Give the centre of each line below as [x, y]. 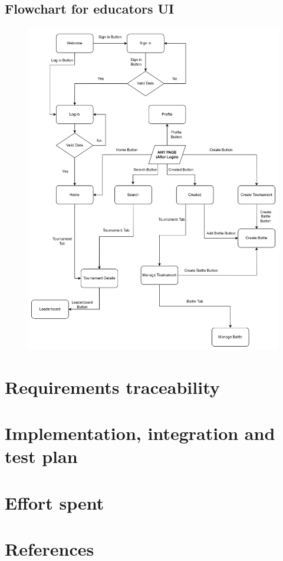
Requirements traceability [112, 386]
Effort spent [55, 502]
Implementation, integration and [140, 433]
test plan [41, 456]
